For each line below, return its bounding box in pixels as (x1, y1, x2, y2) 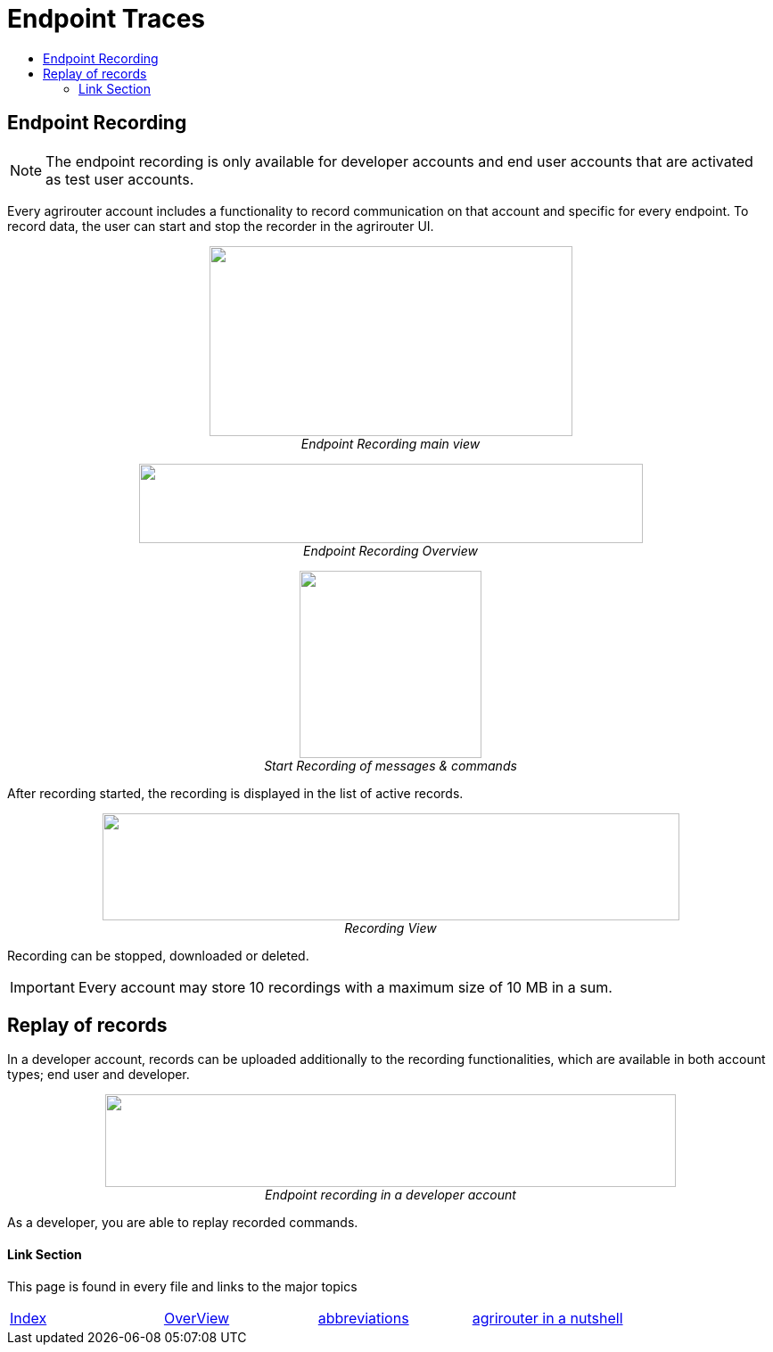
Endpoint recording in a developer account (265, 1187, 516, 1203)
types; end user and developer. (7, 1067, 190, 1083)
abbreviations (317, 1308, 409, 1327)
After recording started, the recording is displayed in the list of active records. (7, 785, 464, 801)
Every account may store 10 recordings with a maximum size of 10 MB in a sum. (78, 977, 613, 996)
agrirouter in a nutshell (472, 1308, 623, 1327)
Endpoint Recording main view (300, 435, 481, 451)
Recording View (344, 919, 437, 936)
